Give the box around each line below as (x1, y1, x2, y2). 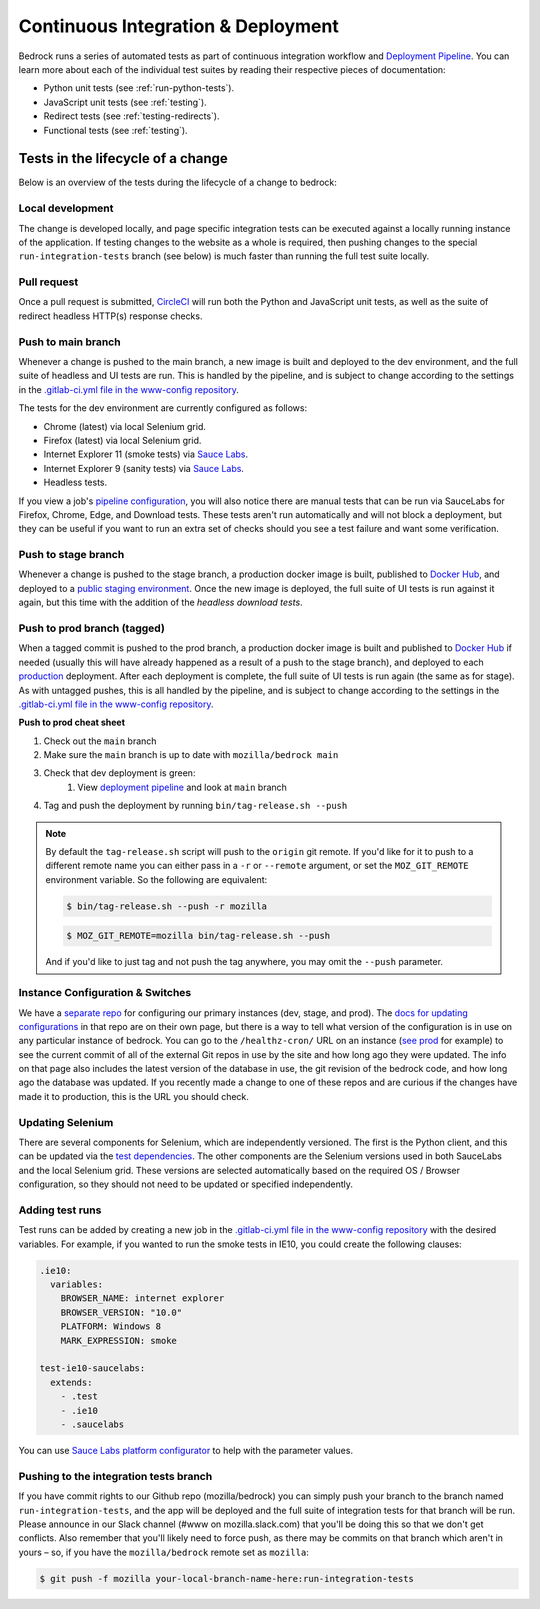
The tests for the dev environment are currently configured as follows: (18, 402, 308, 414)
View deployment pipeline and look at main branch (77, 781, 287, 793)
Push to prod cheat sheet (18, 716, 125, 729)
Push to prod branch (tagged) (18, 621, 165, 635)
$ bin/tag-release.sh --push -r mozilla (66, 900, 267, 912)
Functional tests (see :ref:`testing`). (43, 124, 189, 136)
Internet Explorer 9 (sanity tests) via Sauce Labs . (43, 462, 245, 474)
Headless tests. (43, 476, 108, 489)
